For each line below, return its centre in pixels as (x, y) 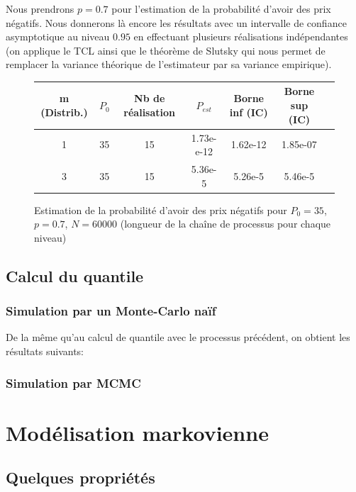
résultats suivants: (45, 351)
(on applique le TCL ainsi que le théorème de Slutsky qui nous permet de (166, 50)
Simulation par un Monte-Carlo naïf (111, 311)
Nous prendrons (40, 9)
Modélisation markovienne (137, 432)
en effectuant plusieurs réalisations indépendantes (241, 37)
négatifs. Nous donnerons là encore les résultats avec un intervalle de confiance (176, 22)
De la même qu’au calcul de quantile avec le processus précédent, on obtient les (178, 337)
